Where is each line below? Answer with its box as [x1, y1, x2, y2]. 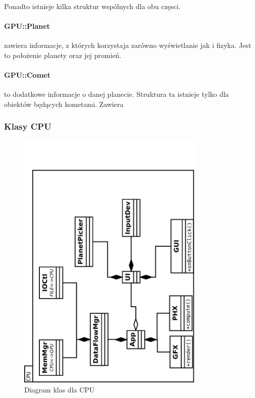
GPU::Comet [4, 69, 50, 80]
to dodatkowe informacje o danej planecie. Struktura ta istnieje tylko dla [4, 88, 229, 99]
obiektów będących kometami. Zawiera [4, 98, 124, 109]
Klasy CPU [4, 120, 52, 133]
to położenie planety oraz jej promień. [4, 49, 122, 60]
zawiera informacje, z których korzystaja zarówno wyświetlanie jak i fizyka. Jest [4, 39, 251, 50]
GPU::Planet [4, 20, 50, 31]
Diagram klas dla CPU [24, 384, 95, 394]
